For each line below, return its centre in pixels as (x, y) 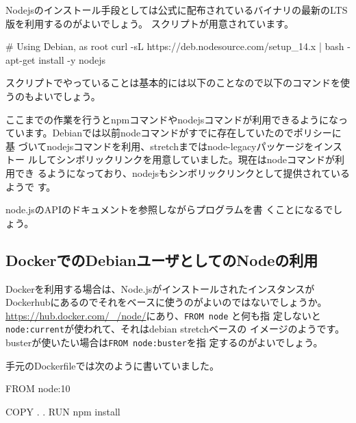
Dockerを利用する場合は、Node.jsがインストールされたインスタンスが (160, 288)
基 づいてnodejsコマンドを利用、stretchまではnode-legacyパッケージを (160, 146)
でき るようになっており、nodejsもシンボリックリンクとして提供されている (182, 172)
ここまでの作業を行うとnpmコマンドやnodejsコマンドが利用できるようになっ (177, 119)
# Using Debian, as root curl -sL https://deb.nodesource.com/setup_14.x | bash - (178, 46)
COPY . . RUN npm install (63, 411)
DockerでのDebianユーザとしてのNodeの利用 (162, 259)
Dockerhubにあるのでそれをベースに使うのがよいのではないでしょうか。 (166, 302)
